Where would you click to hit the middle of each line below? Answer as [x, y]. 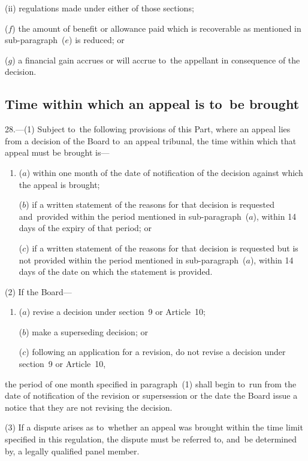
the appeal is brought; [59, 184]
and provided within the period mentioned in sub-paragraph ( [134, 216]
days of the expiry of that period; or [85, 228]
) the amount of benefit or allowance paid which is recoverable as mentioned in [157, 28]
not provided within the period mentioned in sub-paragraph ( [132, 260]
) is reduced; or [97, 40]
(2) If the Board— [38, 291]
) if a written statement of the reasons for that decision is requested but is [162, 248]
